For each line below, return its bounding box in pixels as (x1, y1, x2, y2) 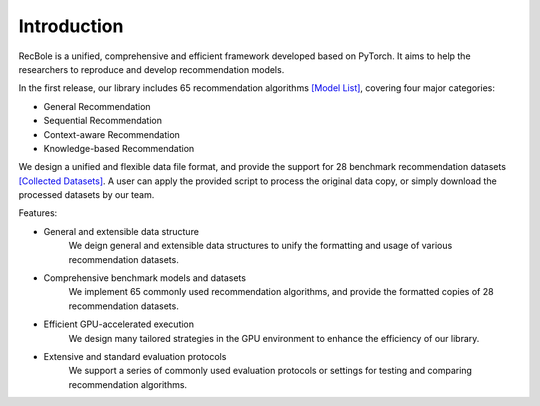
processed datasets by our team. (18, 189, 155, 201)
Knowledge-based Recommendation (43, 142, 195, 154)
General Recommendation (43, 100, 151, 112)
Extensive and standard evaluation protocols (43, 350, 227, 362)
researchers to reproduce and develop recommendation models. (18, 63, 285, 75)
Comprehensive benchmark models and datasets (43, 272, 247, 284)
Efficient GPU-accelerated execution (43, 318, 195, 330)
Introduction (18, 15, 124, 37)
